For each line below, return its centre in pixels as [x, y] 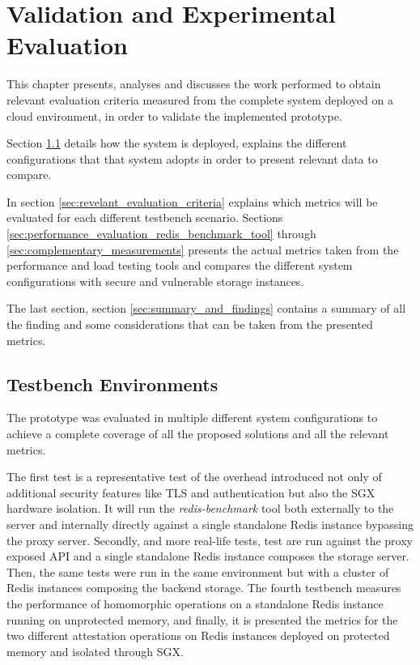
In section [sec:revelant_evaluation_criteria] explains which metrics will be [192, 201]
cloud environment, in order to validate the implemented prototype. [174, 115]
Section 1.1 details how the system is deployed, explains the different [177, 143]
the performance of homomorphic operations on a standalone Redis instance [195, 603]
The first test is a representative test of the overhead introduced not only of [194, 477]
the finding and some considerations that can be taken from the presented [190, 324]
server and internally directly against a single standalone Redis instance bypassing [210, 524]
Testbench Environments [112, 384]
